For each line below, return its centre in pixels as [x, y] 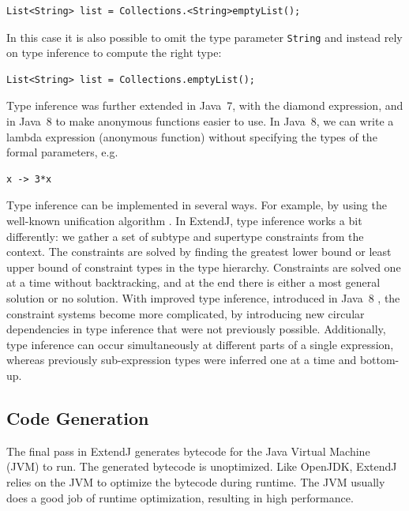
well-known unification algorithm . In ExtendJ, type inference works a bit [184, 220]
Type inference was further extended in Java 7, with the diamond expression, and [205, 105]
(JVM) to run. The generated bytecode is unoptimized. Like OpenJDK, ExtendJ [202, 466]
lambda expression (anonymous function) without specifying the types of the [192, 136]
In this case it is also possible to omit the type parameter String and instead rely [204, 37]
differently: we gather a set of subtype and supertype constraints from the [185, 236]
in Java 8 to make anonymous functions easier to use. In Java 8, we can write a [200, 121]
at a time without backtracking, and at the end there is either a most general [193, 282]
